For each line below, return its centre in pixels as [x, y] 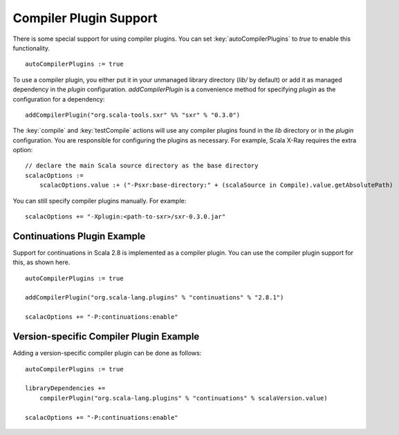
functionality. [31, 48]
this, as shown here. [41, 262]
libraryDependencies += [65, 388]
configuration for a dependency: [59, 99]
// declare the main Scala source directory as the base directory [142, 166]
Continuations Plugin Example [79, 236]
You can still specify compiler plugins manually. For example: [100, 201]
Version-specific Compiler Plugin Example [106, 336]
